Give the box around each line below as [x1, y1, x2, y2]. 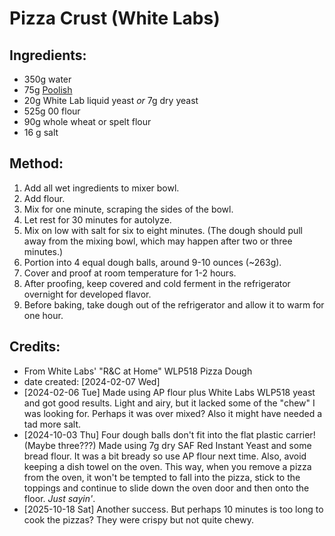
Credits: [9, 338, 61, 356]
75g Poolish [23, 84, 73, 96]
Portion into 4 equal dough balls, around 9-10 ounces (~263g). [23, 256, 282, 268]
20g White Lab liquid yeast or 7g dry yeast [23, 95, 199, 106]
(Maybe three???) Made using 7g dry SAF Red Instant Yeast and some [23, 439, 312, 451]
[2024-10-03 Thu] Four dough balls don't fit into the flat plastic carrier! [23, 428, 316, 441]
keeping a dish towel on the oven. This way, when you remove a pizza [23, 460, 312, 472]
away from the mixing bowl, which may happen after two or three [23, 235, 293, 247]
